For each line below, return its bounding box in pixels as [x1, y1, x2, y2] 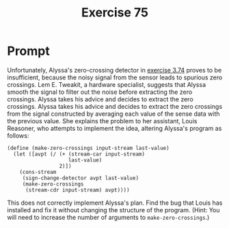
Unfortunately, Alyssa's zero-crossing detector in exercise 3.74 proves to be [7, 66, 222, 74]
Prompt [7, 43, 50, 59]
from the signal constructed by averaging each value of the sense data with [7, 110, 220, 118]
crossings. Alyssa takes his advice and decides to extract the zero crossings [7, 102, 223, 110]
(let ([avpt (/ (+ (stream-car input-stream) [13, 151, 146, 157]
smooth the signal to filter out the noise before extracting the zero [7, 88, 193, 96]
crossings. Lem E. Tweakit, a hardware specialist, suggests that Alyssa [7, 80, 206, 88]
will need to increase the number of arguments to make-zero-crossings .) [7, 213, 210, 221]
